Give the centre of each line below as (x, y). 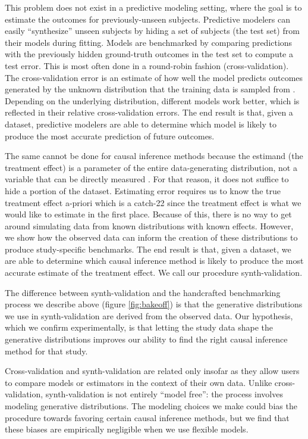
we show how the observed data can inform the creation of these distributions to (151, 237)
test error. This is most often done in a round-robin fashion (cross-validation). (147, 65)
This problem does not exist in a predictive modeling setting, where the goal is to (153, 7)
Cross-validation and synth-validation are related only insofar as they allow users (152, 371)
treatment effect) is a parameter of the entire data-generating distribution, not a (151, 167)
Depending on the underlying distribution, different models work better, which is (152, 100)
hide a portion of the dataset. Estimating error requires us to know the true (143, 190)
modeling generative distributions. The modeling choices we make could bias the (151, 406)
